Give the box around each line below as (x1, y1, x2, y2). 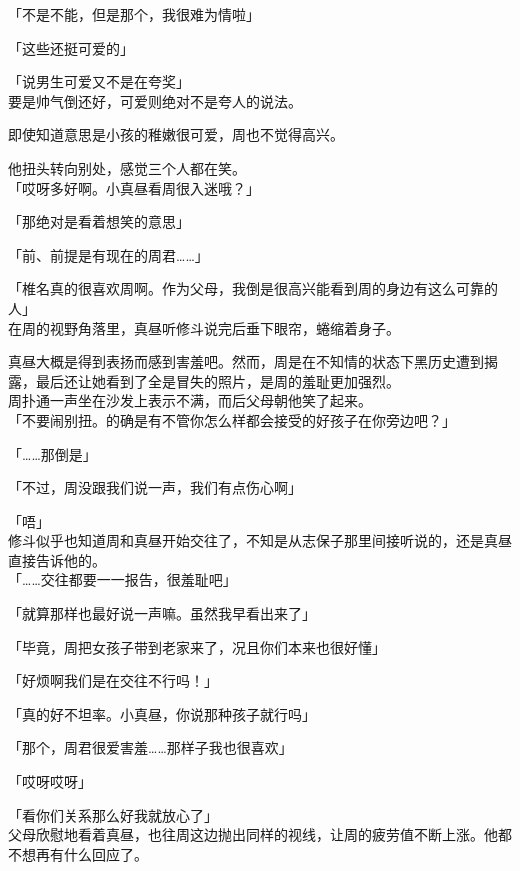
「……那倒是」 (8, 443, 97, 464)
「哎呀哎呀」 (8, 771, 92, 792)
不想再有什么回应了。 (8, 843, 148, 864)
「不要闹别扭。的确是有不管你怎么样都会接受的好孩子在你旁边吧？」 (8, 409, 456, 430)
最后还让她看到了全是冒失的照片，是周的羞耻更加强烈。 (35, 370, 400, 391)
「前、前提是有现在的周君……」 (8, 244, 209, 265)
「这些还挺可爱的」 (8, 37, 134, 58)
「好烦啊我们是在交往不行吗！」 (8, 670, 218, 691)
